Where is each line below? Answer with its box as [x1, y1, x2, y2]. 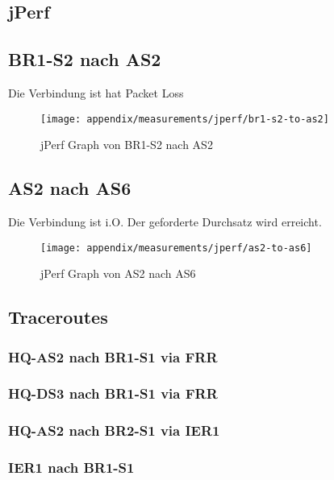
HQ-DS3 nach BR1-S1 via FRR [8, 383, 218, 403]
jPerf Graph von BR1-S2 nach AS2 [40, 136, 213, 153]
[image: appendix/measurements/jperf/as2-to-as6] [40, 242, 312, 254]
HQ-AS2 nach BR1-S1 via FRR [8, 346, 218, 366]
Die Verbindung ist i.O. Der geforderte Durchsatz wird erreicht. [8, 213, 322, 230]
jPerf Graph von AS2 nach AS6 [40, 265, 196, 282]
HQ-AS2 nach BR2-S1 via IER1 [8, 420, 220, 441]
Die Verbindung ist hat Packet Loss [8, 84, 184, 101]
